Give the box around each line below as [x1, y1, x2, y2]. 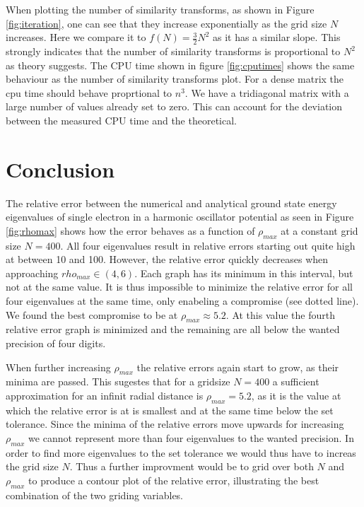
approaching [6, 265, 59, 280]
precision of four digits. [6, 336, 106, 351]
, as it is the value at [251, 388, 341, 403]
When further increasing [6, 359, 111, 374]
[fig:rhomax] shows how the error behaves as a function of [6, 223, 255, 238]
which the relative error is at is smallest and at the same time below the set [6, 402, 334, 417]
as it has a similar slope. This [212, 30, 341, 45]
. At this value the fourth [225, 307, 335, 322]
